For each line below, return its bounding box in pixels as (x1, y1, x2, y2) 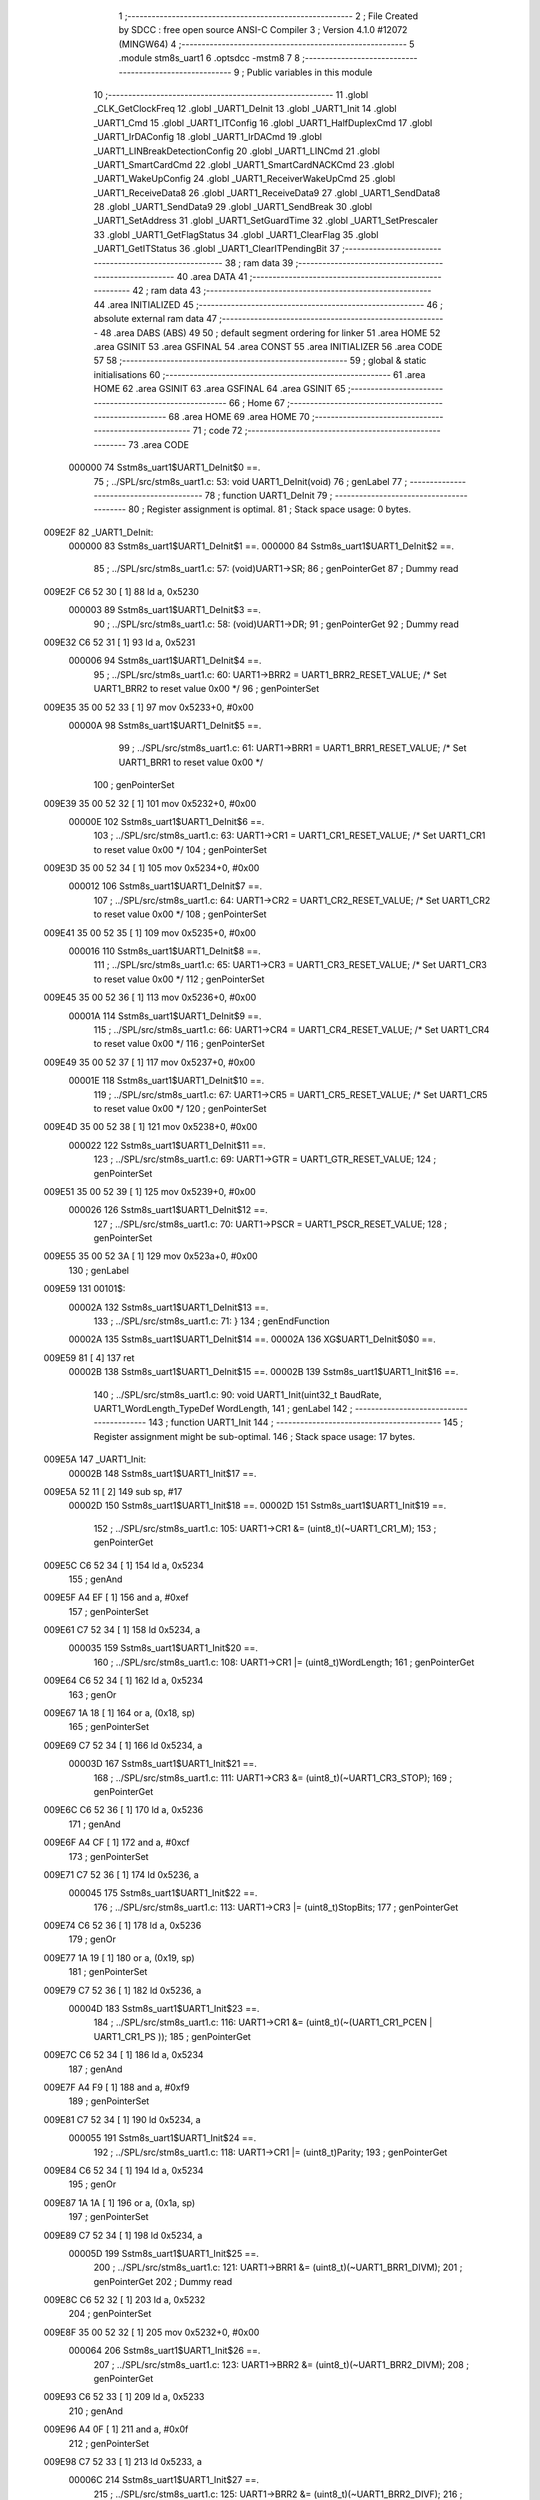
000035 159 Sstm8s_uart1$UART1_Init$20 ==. (68, 1642, 259, 1654)
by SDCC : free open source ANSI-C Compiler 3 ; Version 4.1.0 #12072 (118, 24, 408, 36)
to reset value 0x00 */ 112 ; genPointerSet (93, 973, 265, 985)
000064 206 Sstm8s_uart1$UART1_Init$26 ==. (68, 2345, 261, 2357)
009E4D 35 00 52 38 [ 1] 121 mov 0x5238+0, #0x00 (43, 1121, 258, 1133)
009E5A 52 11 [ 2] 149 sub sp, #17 (43, 1485, 183, 1497)
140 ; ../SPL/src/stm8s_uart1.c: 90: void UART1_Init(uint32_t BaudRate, (93, 1388, 382, 1400)
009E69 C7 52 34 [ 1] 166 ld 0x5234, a (43, 1739, 203, 1751)
